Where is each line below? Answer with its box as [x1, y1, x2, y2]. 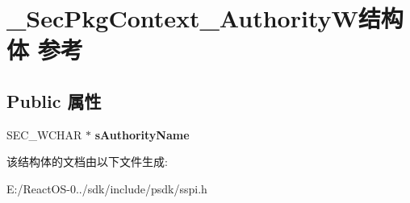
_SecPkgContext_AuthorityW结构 [6, 2, 404, 35]
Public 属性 [6, 88, 102, 113]
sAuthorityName [94, 126, 190, 143]
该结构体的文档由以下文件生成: [6, 153, 168, 170]
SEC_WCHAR [6, 126, 82, 143]
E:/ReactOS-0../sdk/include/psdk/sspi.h [6, 180, 207, 197]
